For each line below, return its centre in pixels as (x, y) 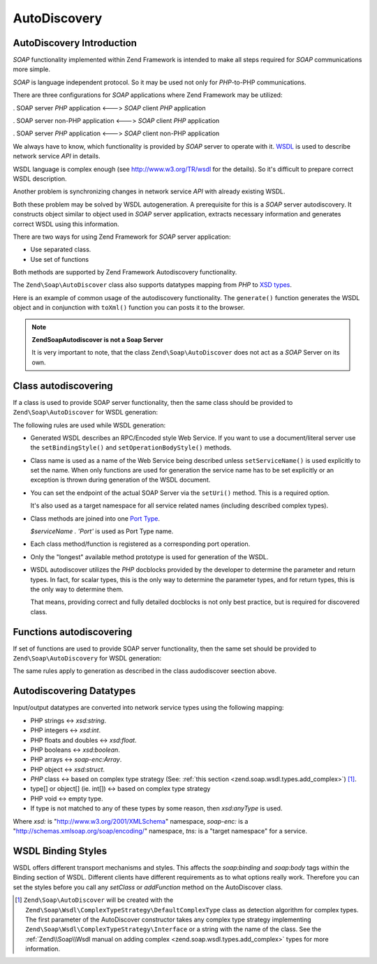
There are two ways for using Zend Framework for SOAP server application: (122, 237)
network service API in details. (57, 156)
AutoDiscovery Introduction (75, 43)
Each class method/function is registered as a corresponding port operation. (140, 544)
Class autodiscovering (63, 386)
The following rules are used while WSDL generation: (89, 425)
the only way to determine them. (77, 589)
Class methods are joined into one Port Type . (95, 518)
